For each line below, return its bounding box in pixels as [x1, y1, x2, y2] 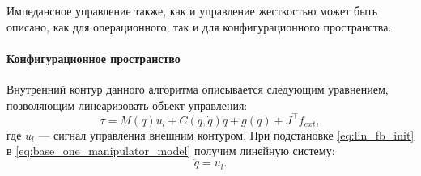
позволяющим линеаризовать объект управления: [6, 96, 248, 113]
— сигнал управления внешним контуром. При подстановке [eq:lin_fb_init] [38, 126, 415, 143]
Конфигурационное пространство [6, 49, 181, 66]
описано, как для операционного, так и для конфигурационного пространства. [6, 18, 392, 35]
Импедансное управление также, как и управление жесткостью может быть [6, 2, 378, 19]
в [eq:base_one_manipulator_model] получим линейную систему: [6, 142, 335, 159]
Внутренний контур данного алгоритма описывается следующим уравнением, [6, 80, 389, 97]
